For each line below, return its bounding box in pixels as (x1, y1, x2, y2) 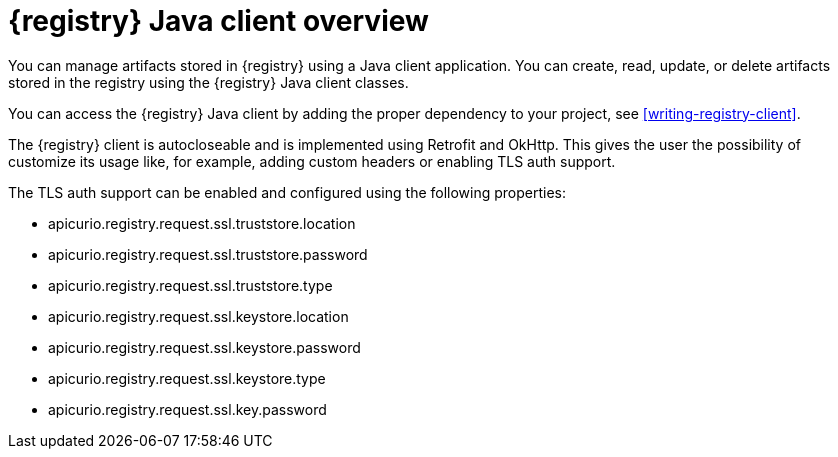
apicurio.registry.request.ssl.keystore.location (48, 307, 349, 325)
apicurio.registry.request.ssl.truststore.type (48, 276, 333, 294)
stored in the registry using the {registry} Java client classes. (8, 73, 409, 91)
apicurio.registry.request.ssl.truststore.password (48, 245, 368, 263)
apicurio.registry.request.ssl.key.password (48, 400, 327, 418)
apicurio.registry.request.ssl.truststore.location (48, 214, 356, 232)
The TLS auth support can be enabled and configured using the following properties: (8, 183, 567, 201)
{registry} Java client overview (8, 4, 429, 38)
